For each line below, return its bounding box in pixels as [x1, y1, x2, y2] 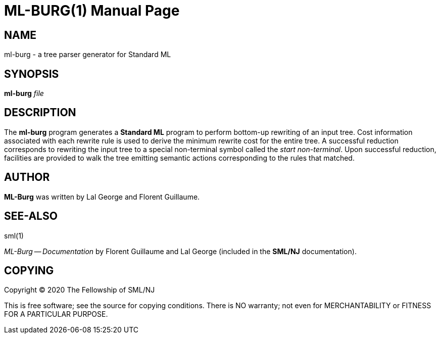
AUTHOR [4, 171, 50, 184]
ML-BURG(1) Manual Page [4, 2, 180, 19]
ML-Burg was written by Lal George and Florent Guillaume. [4, 192, 200, 201]
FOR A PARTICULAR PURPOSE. [4, 310, 108, 319]
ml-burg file [4, 89, 44, 98]
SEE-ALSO [4, 210, 58, 223]
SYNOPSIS [4, 67, 59, 80]
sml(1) [4, 231, 24, 240]
